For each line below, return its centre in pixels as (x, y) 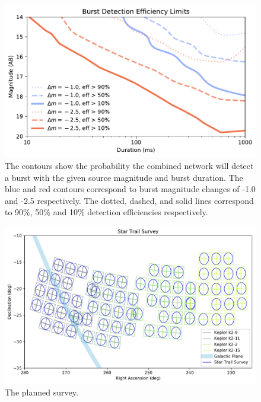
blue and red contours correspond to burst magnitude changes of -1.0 (130, 189)
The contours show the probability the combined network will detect (129, 166)
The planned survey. (42, 392)
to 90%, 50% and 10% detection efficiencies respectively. (106, 212)
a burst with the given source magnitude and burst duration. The (124, 177)
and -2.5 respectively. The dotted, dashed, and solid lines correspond (129, 200)
